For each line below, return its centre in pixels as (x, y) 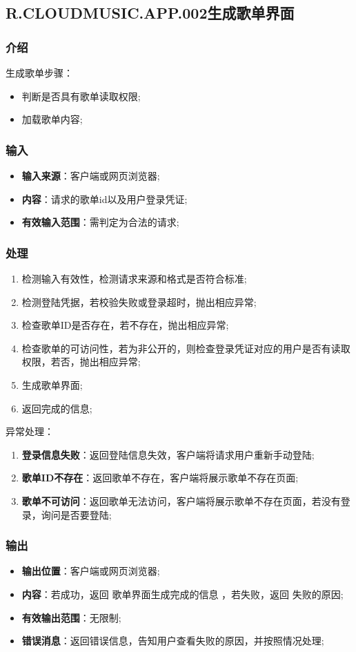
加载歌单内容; (52, 119)
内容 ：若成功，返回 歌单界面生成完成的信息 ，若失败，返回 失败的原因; (182, 594)
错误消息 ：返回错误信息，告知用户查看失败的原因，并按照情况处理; (173, 641)
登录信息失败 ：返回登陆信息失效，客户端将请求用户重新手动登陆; (168, 454)
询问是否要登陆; (76, 514)
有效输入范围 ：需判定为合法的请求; (100, 222)
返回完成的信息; (57, 408)
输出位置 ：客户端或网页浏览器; (91, 571)
